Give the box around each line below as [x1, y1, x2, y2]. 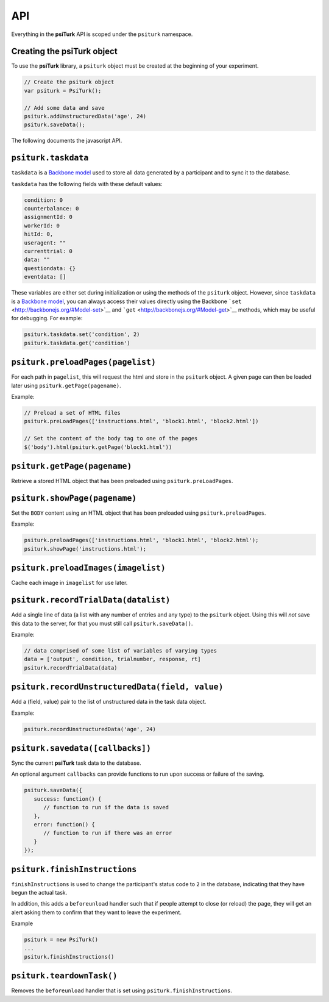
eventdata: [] [24, 273, 66, 281]
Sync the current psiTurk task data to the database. [11, 759, 141, 767]
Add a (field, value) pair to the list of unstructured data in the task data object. [11, 698, 207, 706]
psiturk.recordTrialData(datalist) [11, 595, 171, 605]
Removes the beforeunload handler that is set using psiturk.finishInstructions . [11, 987, 233, 994]
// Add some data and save [24, 104, 105, 111]
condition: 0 [24, 196, 63, 204]
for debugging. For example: [11, 315, 83, 322]
